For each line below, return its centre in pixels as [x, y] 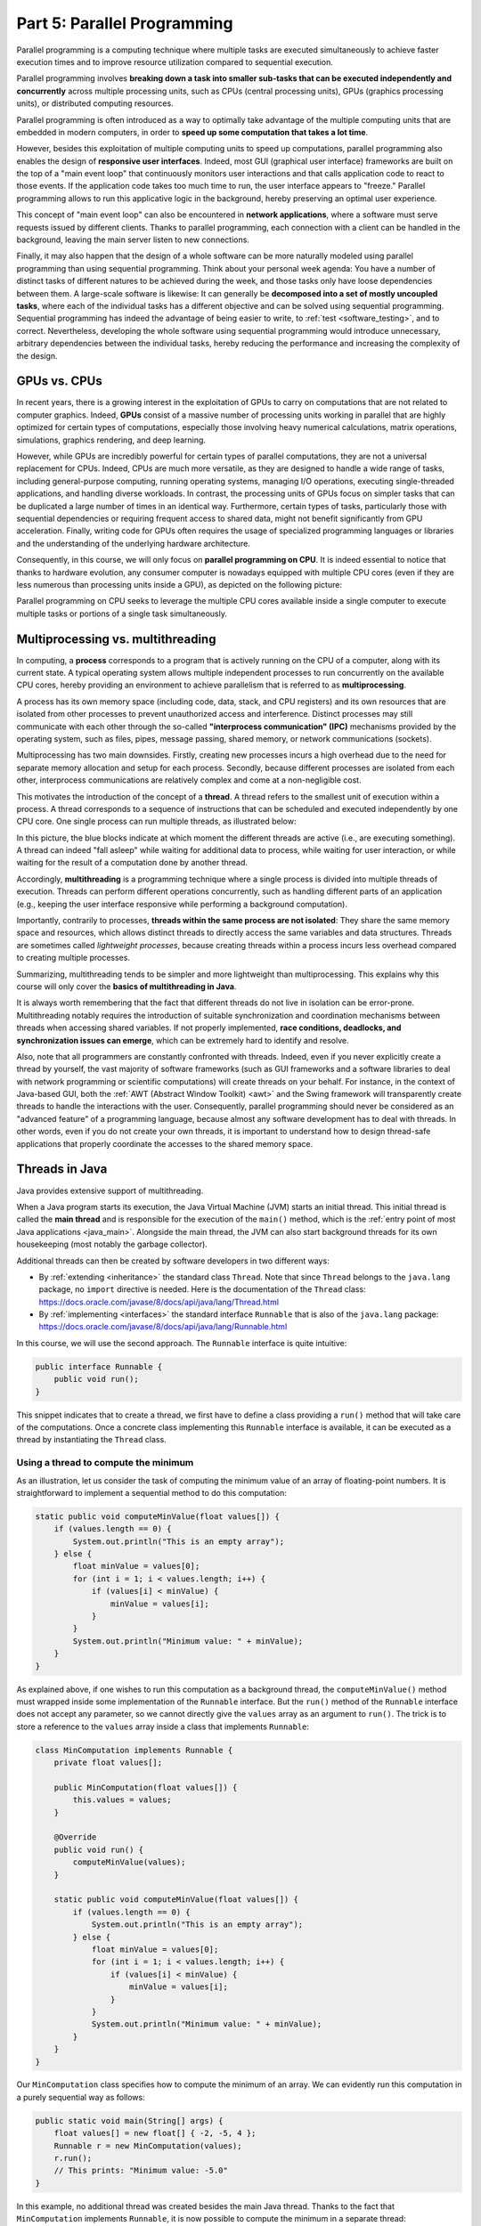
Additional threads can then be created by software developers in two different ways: [173, 1261]
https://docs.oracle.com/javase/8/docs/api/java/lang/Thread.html [159, 1302]
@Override [75, 1837]
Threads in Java [62, 1170]
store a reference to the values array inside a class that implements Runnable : [163, 1726]
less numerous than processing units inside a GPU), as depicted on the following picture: [179, 584]
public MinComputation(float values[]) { [146, 1787]
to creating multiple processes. [73, 958]
